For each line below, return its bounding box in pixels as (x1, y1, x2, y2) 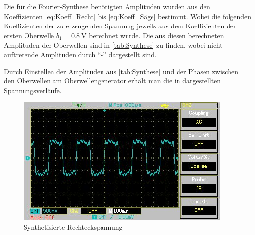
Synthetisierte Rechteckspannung (24, 221, 123, 232)
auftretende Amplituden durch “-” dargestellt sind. (4, 49, 157, 59)
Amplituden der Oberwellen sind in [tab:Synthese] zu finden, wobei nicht (4, 40, 223, 50)
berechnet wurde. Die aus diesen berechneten (89, 30, 224, 40)
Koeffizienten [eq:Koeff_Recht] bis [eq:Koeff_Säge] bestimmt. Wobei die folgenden (4, 11, 251, 21)
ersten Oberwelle (4, 30, 54, 40)
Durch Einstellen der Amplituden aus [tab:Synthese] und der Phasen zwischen (4, 66, 238, 76)
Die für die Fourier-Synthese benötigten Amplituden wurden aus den (4, 1, 210, 11)
